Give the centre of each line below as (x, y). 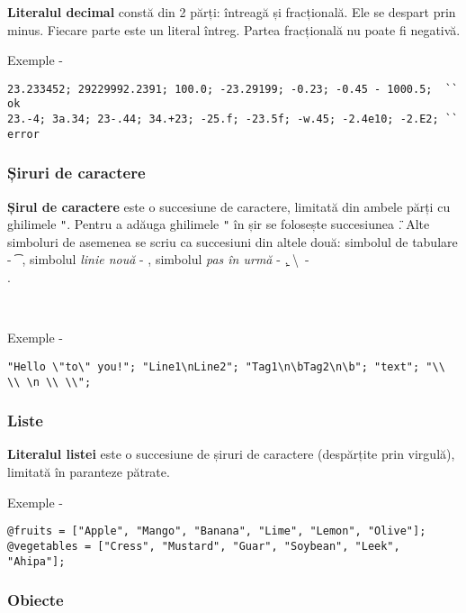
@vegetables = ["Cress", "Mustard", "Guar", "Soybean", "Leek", (204, 546)
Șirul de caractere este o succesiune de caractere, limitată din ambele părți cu (229, 206)
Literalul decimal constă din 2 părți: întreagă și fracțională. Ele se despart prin (232, 12)
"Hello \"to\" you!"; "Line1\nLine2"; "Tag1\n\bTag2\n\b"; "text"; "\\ (226, 366)
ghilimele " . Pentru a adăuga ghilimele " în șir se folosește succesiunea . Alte (219, 224)
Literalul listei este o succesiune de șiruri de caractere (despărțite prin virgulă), (231, 454)
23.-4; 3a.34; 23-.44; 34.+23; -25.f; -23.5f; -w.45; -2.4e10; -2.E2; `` (233, 119)
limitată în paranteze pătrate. (89, 472)
